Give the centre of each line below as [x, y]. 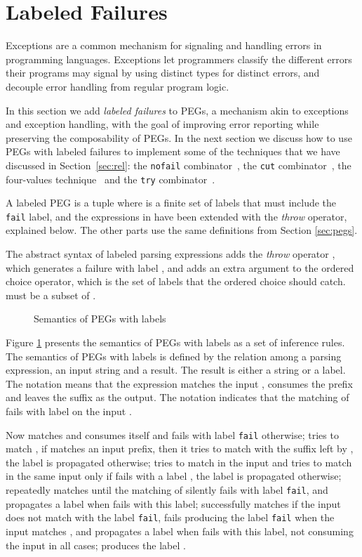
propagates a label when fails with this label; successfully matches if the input [173, 503]
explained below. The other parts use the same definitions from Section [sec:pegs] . [182, 230]
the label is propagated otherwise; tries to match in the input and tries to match [179, 462]
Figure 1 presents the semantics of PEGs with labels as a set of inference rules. [175, 342]
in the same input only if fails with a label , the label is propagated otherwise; [174, 476]
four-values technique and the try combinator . [110, 179]
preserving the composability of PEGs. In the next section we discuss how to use [179, 137]
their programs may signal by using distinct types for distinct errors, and [163, 73]
